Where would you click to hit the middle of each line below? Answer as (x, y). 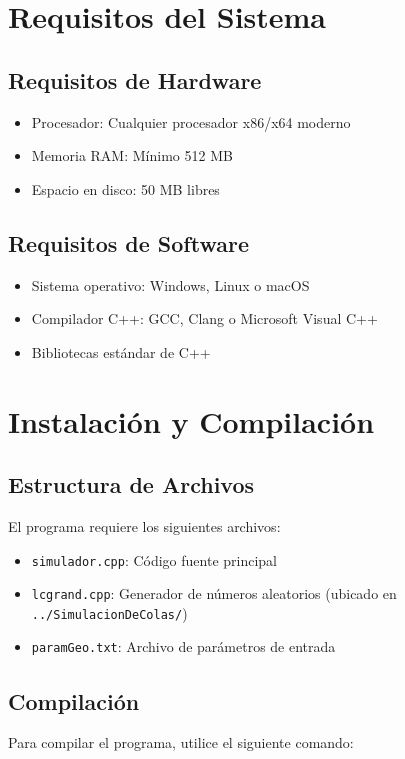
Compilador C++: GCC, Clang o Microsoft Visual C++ (204, 318)
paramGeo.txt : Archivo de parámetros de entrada (183, 646)
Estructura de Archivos (131, 484)
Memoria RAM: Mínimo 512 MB (132, 155)
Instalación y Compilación (191, 420)
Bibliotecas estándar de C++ (121, 351)
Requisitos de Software (128, 242)
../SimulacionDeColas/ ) (109, 612)
